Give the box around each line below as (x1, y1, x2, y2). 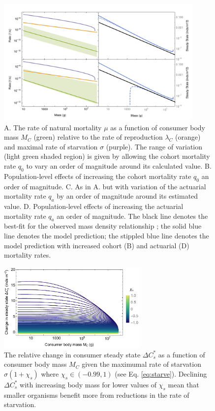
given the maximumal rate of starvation (82, 359, 201, 369)
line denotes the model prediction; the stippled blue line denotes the (4, 230, 209, 240)
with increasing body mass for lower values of (20, 379, 157, 389)
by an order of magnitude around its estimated (57, 191, 198, 201)
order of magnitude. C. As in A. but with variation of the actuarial (4, 181, 206, 191)
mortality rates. (4, 250, 51, 260)
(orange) (175, 132, 201, 142)
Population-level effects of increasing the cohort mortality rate (4, 171, 191, 181)
